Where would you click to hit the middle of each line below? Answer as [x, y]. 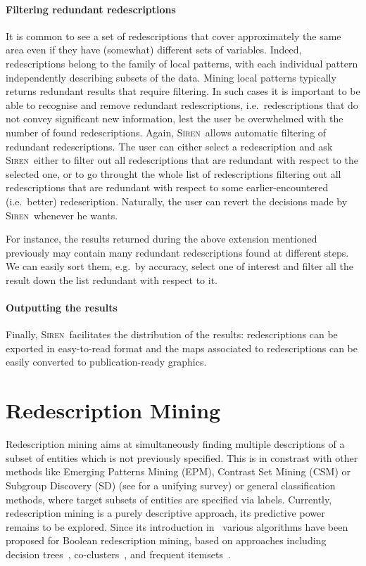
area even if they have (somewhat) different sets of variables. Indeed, [154, 50]
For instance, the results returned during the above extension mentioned [162, 239]
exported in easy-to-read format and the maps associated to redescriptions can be [182, 348]
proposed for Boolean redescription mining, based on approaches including [166, 540]
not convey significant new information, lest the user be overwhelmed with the [175, 118]
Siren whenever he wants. [62, 215]
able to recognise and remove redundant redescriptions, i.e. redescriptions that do [182, 104]
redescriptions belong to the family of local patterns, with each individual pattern [182, 63]
